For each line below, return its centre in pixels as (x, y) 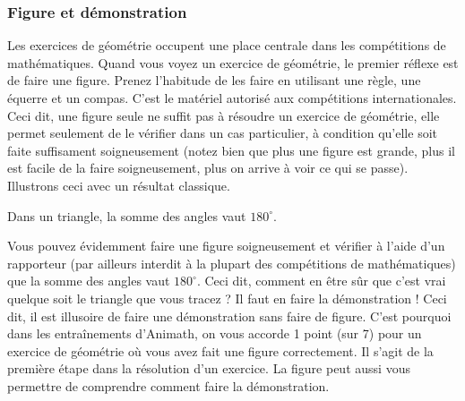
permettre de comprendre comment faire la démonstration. (168, 385)
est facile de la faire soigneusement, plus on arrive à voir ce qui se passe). (208, 168)
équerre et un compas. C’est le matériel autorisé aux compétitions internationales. (232, 98)
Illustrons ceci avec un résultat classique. (119, 185)
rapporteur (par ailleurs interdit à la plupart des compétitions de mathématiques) (232, 263)
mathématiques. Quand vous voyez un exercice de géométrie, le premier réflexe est (233, 62)
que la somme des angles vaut (89, 281)
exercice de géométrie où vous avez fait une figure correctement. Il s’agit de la (220, 350)
